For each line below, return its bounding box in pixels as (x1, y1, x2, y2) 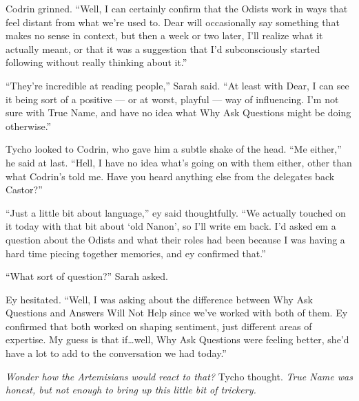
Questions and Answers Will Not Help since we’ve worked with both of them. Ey (6, 305, 348, 320)
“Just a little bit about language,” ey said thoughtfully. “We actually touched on (6, 205, 346, 219)
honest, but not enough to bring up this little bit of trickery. (6, 382, 256, 397)
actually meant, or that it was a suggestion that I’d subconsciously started (6, 41, 320, 56)
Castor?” (6, 182, 43, 197)
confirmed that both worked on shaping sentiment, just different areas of (6, 318, 312, 333)
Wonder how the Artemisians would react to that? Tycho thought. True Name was (6, 369, 353, 383)
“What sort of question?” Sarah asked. (6, 269, 168, 283)
